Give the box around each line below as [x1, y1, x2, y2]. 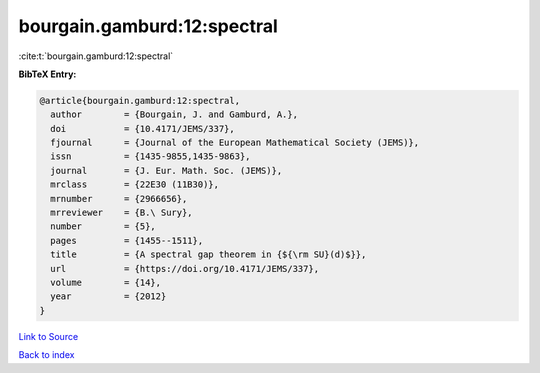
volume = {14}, [50, 277, 162, 288]
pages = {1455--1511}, [50, 235, 204, 246]
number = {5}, [50, 221, 157, 232]
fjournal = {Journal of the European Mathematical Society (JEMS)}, [50, 137, 420, 149]
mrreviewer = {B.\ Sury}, [50, 207, 194, 219]
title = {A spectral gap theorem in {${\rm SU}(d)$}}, [50, 249, 367, 260]
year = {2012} [50, 291, 167, 302]
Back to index [18, 349, 75, 361]
